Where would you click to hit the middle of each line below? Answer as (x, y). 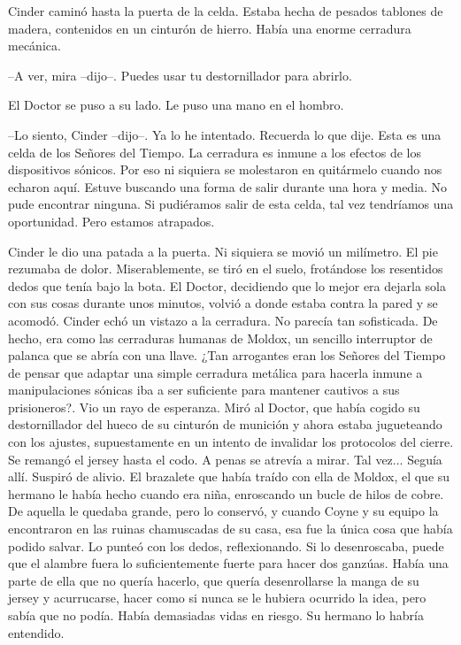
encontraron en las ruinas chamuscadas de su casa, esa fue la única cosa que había (230, 529)
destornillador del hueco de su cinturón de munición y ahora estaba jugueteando (225, 424)
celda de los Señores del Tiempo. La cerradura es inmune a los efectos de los (215, 152)
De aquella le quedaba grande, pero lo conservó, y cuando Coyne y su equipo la (223, 511)
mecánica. (35, 46)
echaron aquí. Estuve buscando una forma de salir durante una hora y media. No (228, 186)
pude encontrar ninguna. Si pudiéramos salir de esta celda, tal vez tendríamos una (231, 204)
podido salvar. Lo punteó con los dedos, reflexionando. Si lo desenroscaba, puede (226, 545)
